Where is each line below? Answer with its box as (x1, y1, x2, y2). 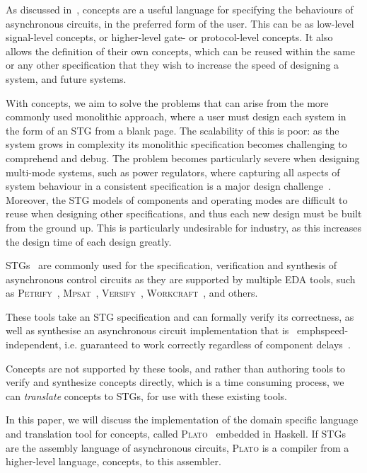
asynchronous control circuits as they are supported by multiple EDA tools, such (6, 271, 356, 286)
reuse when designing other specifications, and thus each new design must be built (6, 206, 362, 221)
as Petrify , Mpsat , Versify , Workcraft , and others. (6, 285, 258, 300)
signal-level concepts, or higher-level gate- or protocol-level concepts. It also (6, 30, 333, 45)
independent (6, 337, 59, 352)
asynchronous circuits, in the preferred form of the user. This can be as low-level (6, 16, 354, 30)
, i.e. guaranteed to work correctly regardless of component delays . (58, 337, 351, 352)
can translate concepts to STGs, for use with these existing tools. (6, 388, 287, 403)
